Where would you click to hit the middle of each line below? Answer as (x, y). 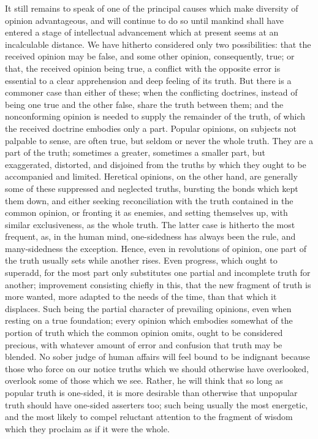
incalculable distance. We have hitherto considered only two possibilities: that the (158, 44)
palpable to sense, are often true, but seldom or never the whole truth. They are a (159, 140)
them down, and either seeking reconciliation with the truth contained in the (149, 200)
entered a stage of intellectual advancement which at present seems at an (142, 32)
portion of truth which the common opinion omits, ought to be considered (144, 333)
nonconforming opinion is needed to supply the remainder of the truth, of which (155, 116)
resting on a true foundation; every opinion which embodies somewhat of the (149, 320)
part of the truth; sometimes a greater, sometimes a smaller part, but (135, 152)
